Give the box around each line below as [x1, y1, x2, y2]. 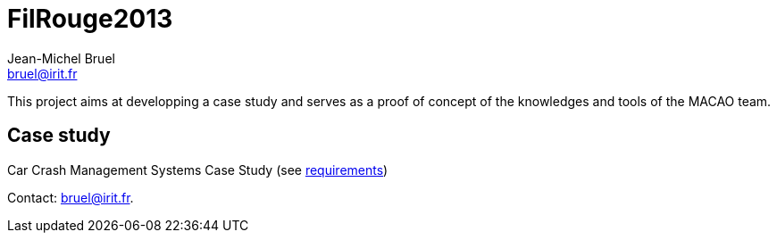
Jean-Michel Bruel [7, 50, 115, 66]
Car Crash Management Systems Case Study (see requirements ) [7, 161, 388, 178]
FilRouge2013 [7, 4, 173, 34]
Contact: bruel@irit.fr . [7, 189, 134, 205]
